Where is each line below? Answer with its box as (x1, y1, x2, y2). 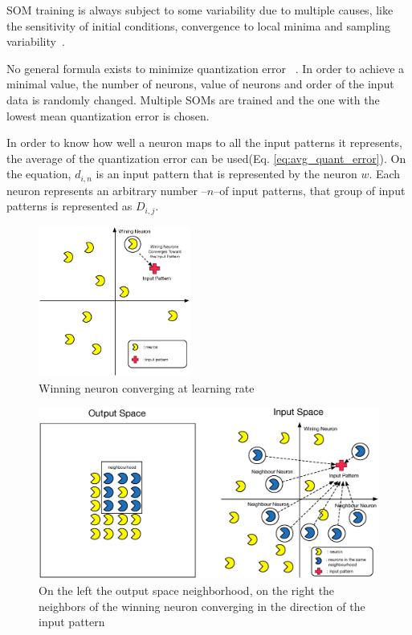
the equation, (6, 165, 71, 182)
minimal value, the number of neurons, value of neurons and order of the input (6, 75, 394, 92)
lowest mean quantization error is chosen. (6, 107, 210, 124)
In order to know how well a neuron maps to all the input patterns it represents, (6, 134, 402, 151)
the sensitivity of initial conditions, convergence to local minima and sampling (6, 17, 390, 34)
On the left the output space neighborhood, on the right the (39, 582, 335, 599)
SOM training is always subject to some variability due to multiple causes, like (6, 2, 394, 18)
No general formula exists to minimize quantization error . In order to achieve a (6, 59, 405, 76)
